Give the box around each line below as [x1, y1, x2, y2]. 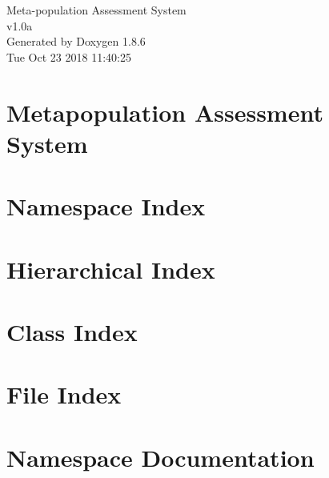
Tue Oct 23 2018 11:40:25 [6, 48, 131, 65]
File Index [6, 378, 122, 411]
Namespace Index [6, 190, 206, 223]
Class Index [6, 315, 138, 347]
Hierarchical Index [6, 252, 215, 285]
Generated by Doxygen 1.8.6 [6, 33, 146, 50]
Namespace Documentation [6, 440, 315, 473]
